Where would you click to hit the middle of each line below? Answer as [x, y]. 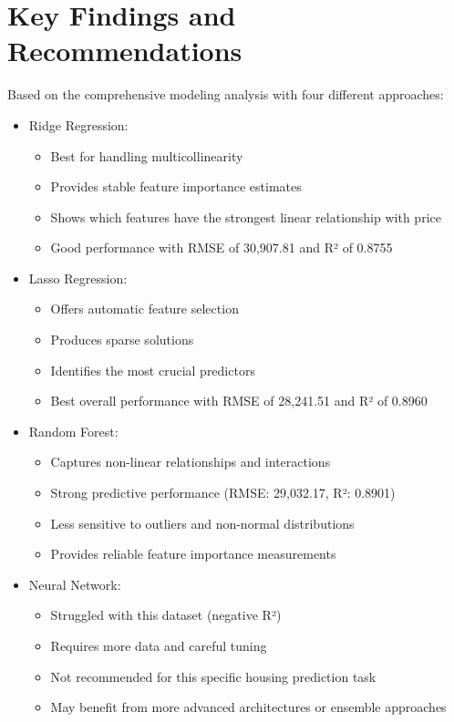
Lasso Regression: [78, 278]
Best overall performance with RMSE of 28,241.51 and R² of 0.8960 [239, 401]
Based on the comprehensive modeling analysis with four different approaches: [226, 94]
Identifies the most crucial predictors [153, 370]
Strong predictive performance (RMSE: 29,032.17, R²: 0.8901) [223, 493]
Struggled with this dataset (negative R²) [166, 615]
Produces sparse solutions [122, 340]
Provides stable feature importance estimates [176, 186]
